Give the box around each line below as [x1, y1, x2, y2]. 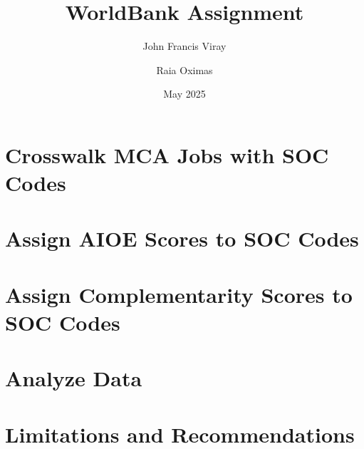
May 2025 [163, 86, 206, 101]
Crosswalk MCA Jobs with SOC [5, 140, 329, 169]
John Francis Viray [142, 38, 227, 53]
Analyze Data [5, 363, 142, 393]
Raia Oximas [156, 62, 213, 77]
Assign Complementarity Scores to [5, 279, 353, 309]
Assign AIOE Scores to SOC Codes [5, 224, 359, 253]
